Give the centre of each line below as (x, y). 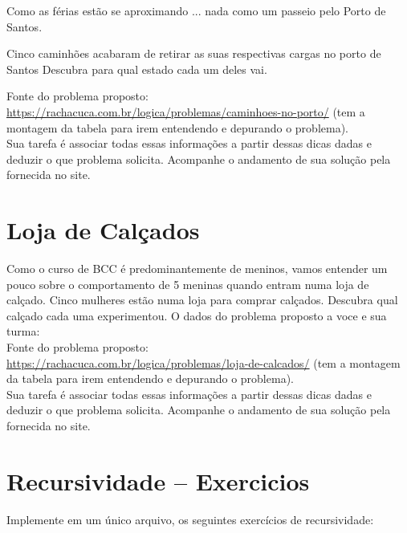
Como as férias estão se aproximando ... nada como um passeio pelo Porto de (196, 10)
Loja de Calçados (103, 230)
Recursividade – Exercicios (158, 480)
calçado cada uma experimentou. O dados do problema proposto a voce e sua (197, 315)
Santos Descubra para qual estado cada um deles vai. (137, 69)
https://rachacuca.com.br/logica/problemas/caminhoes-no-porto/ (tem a (186, 111)
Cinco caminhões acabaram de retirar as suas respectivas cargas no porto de (194, 53)
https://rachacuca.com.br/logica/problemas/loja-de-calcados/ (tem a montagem (203, 362)
